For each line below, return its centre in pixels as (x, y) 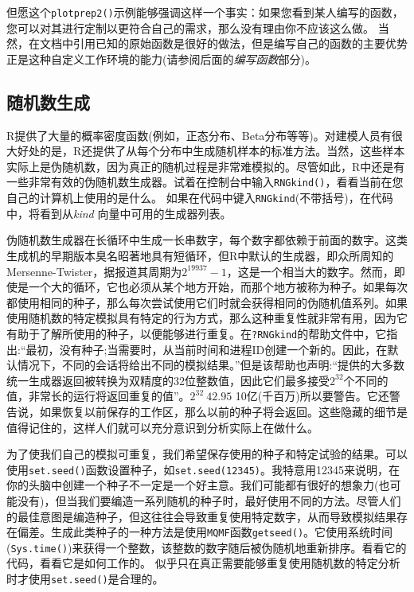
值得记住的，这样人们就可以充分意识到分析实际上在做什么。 (162, 427)
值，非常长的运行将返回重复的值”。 (98, 396)
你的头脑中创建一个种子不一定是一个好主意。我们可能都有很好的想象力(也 (198, 485)
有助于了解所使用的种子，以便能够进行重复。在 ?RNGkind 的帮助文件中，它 (197, 333)
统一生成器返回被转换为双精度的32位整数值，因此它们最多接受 (168, 380)
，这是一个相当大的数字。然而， (310, 271)
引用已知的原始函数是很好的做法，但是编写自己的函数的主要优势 (240, 43)
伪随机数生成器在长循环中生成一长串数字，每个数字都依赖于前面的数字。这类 (207, 240)
